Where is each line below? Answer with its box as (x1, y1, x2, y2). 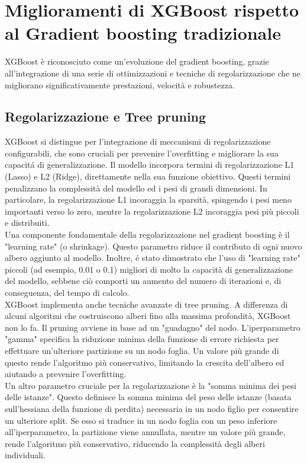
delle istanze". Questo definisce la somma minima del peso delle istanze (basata (5, 391, 292, 403)
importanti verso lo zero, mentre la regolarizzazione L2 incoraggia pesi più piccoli (5, 205, 299, 217)
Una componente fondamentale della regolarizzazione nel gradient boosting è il (5, 228, 290, 241)
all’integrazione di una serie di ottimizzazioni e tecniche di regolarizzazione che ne (5, 66, 300, 79)
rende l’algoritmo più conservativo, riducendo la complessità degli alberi (5, 437, 265, 449)
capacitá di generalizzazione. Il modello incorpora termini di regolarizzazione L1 (5, 158, 295, 171)
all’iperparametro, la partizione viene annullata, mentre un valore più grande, (5, 426, 286, 438)
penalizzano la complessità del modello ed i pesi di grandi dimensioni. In (5, 181, 267, 194)
